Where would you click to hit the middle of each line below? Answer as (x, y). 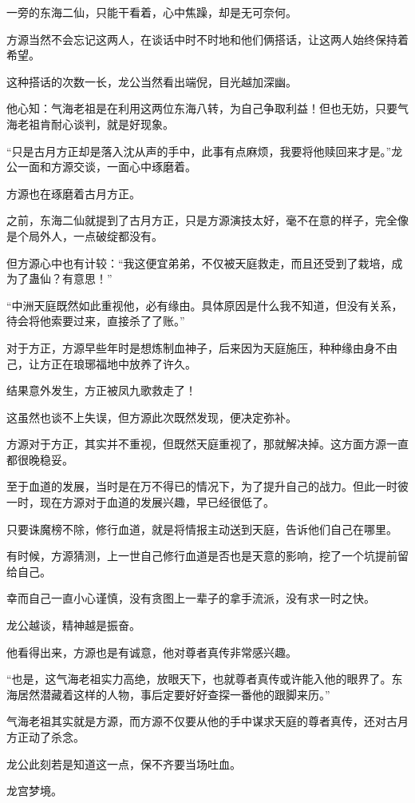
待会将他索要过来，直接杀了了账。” (96, 321)
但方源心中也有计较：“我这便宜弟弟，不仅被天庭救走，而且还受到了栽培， (199, 262)
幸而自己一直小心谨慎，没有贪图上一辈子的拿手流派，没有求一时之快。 (191, 598)
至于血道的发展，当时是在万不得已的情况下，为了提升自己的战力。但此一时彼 (207, 486)
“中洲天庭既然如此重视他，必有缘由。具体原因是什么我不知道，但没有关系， (205, 305)
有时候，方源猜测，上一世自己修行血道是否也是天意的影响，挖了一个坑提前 (202, 556)
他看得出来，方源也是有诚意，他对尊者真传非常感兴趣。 (152, 652)
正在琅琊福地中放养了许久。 (123, 363)
